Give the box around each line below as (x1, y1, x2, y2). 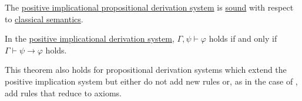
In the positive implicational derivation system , (5, 32, 175, 45)
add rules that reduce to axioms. (5, 86, 122, 99)
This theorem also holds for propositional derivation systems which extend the (5, 63, 287, 76)
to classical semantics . (5, 12, 83, 25)
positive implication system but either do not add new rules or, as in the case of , (5, 75, 298, 87)
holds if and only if (209, 32, 277, 45)
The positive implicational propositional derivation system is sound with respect (5, 1, 294, 13)
